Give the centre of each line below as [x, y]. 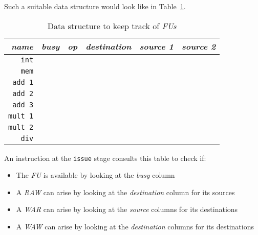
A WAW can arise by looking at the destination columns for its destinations [135, 227]
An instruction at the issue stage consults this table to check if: [105, 158]
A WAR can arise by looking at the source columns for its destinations [127, 209]
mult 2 [21, 127]
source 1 [156, 46]
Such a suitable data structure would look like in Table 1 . [95, 6]
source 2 [199, 46]
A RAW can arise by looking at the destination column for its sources [125, 192]
